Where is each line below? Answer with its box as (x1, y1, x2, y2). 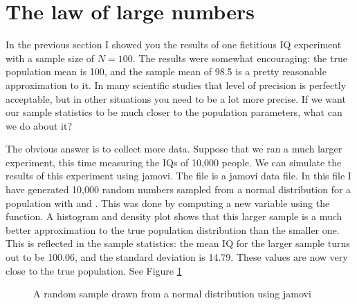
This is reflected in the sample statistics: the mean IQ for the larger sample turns (6, 236, 350, 250)
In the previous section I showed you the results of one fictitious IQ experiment (6, 37, 342, 52)
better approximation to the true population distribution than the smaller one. (6, 222, 340, 237)
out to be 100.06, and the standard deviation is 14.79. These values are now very (6, 250, 348, 264)
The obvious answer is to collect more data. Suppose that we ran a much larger (6, 141, 342, 156)
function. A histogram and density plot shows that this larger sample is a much (6, 209, 342, 224)
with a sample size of (6, 50, 95, 65)
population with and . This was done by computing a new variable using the (6, 195, 330, 210)
